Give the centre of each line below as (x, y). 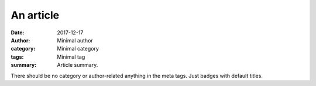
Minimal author (75, 40)
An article (35, 15)
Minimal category (78, 49)
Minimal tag (71, 57)
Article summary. (78, 65)
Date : (18, 33)
